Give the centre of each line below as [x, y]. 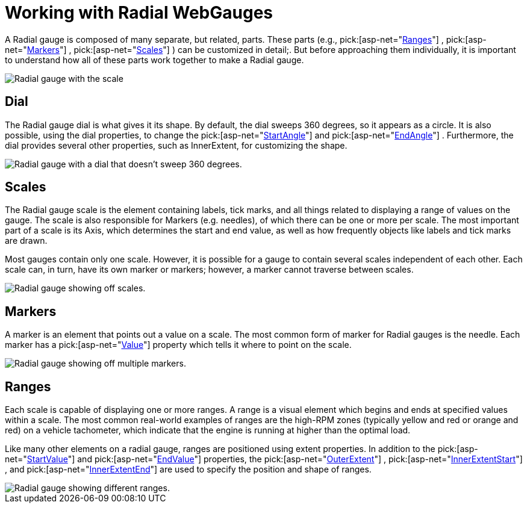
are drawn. [26, 241]
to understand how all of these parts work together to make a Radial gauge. [154, 60]
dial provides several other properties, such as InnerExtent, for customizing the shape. [176, 145]
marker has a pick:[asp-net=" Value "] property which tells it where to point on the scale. [178, 345]
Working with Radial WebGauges [139, 13]
